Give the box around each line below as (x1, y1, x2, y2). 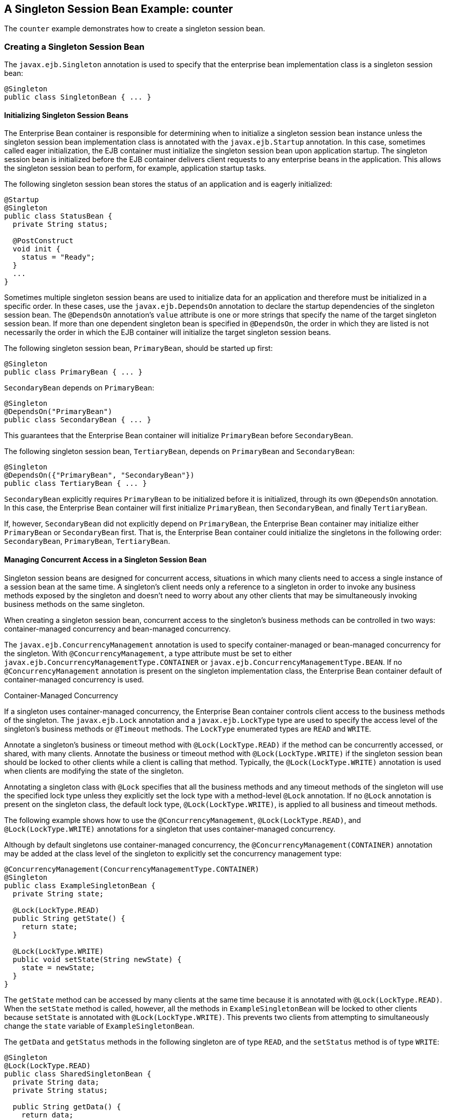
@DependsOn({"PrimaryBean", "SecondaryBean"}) (4, 471, 194, 480)
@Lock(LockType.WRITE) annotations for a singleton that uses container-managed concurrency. (4, 824, 336, 833)
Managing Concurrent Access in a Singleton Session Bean (4, 555, 207, 564)
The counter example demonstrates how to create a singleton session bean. (4, 24, 265, 33)
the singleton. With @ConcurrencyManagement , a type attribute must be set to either (4, 649, 292, 658)
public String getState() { (12, 914, 126, 922)
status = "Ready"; (21, 253, 95, 262)
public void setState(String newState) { (12, 955, 182, 964)
